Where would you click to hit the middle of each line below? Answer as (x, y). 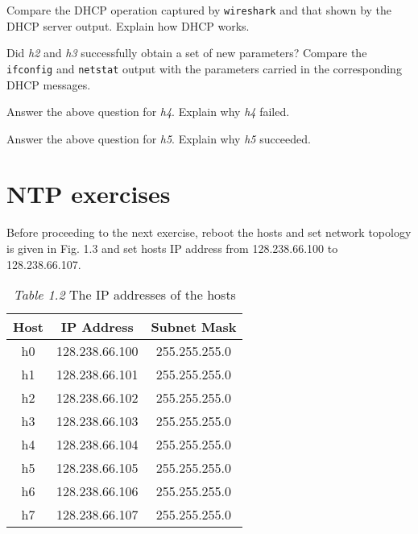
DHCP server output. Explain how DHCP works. (128, 25)
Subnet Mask (194, 327)
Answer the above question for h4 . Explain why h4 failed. (148, 112)
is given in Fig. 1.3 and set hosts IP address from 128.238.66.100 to (172, 248)
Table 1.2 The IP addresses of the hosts (124, 295)
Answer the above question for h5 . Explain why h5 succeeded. (159, 138)
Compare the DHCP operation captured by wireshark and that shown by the (199, 10)
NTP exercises (89, 194)
